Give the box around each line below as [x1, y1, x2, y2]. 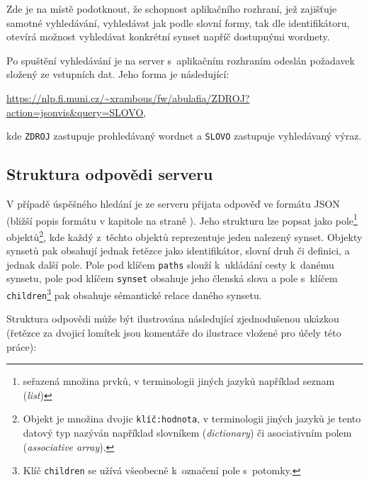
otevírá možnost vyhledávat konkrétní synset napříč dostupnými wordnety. [6, 29, 330, 44]
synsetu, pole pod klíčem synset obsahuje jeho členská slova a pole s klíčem [6, 271, 338, 286]
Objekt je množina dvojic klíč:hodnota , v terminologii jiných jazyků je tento [23, 411, 361, 426]
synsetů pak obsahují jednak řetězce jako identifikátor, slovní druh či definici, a [6, 243, 350, 258]
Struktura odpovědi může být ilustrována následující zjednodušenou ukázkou [6, 311, 339, 326]
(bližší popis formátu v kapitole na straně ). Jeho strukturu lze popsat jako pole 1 [6, 211, 358, 228]
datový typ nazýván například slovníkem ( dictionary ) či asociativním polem [23, 425, 352, 439]
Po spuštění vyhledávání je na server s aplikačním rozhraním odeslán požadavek [6, 52, 355, 67]
